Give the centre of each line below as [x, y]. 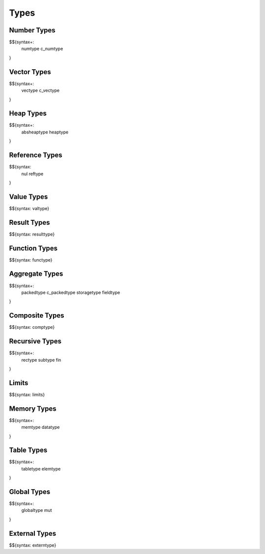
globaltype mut [37, 510]
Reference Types [36, 155]
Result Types [29, 223]
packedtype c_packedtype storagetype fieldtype [71, 292]
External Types [33, 533]
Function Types [33, 248]
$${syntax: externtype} [33, 545]
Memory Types [33, 409]
